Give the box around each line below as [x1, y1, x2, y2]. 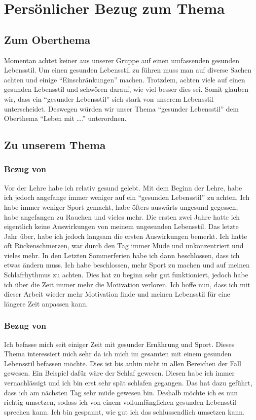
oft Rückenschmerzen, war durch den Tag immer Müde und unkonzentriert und [4, 240, 244, 251]
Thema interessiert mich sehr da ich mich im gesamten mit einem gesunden [4, 348, 232, 359]
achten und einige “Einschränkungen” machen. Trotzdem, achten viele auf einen [4, 74, 245, 84]
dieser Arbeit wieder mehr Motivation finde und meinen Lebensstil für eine [4, 289, 230, 299]
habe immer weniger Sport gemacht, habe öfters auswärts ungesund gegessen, [4, 201, 238, 212]
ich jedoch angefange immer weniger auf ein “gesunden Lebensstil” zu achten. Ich [4, 192, 250, 202]
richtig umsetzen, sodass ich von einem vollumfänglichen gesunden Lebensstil [4, 397, 236, 407]
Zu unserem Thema [4, 137, 106, 153]
